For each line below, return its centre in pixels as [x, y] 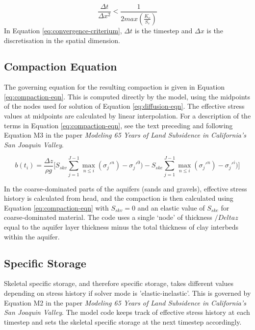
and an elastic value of [171, 207]
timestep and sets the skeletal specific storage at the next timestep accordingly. [123, 321]
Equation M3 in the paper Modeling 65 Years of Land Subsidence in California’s [125, 135]
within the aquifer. [32, 236]
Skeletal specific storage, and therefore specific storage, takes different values [119, 283]
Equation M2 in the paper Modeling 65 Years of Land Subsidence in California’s [125, 302]
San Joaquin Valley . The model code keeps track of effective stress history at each [127, 312]
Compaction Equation [61, 66]
